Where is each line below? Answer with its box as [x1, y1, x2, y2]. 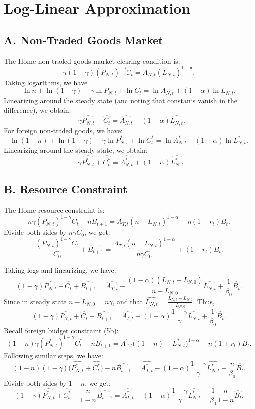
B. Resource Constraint [4, 181, 127, 197]
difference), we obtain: [4, 105, 71, 115]
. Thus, [193, 296, 215, 306]
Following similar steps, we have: [4, 350, 103, 360]
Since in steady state [4, 296, 67, 306]
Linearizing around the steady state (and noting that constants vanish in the [4, 95, 238, 105]
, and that [112, 296, 143, 306]
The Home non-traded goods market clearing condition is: [4, 55, 180, 66]
